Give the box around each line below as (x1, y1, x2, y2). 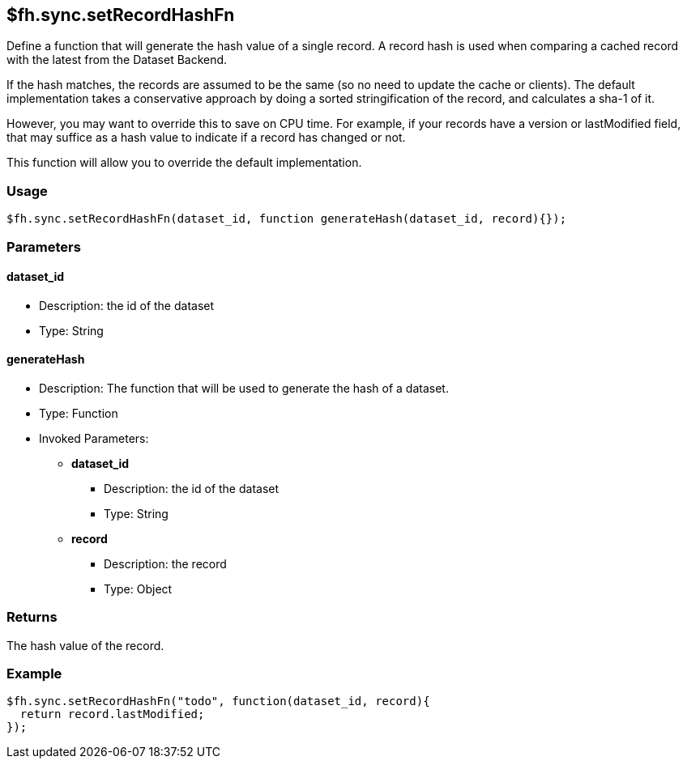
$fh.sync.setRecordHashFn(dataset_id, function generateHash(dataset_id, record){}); (6, 212, 567, 226)
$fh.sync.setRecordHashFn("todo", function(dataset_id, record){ (6, 695, 430, 708)
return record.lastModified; (19, 708, 205, 721)
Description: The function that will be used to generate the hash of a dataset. (39, 380, 449, 395)
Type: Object (104, 581, 173, 596)
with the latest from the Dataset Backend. (6, 53, 228, 67)
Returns (6, 609, 58, 626)
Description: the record (104, 556, 227, 571)
